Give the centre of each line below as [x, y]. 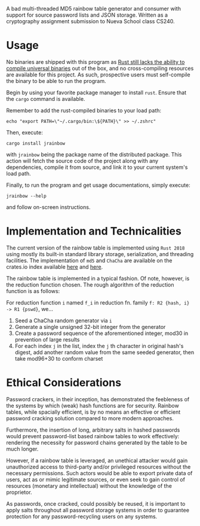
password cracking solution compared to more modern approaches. [90, 418]
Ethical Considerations [64, 383]
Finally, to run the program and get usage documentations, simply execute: [98, 185]
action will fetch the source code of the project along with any [82, 161]
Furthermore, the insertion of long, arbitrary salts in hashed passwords [93, 430]
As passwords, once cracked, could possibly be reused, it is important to [96, 503]
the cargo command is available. [46, 99]
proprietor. [19, 492]
